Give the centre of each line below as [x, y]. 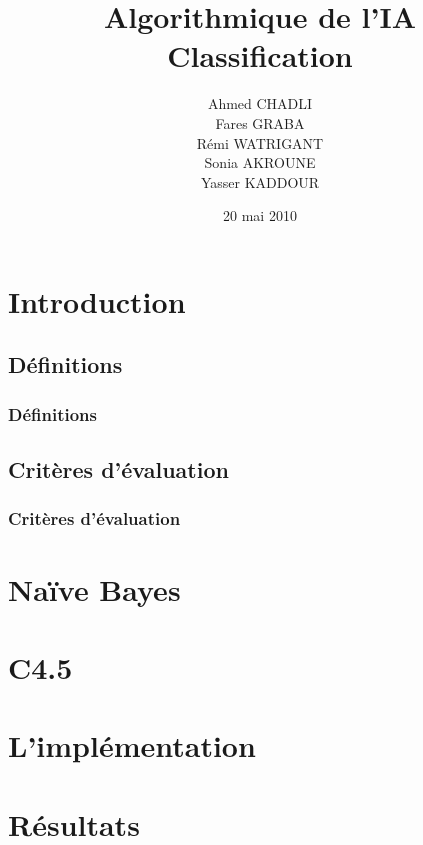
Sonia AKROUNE [260, 162]
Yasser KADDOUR [260, 181]
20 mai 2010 [260, 215]
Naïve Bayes [94, 588]
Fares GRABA [260, 122]
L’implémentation [132, 745]
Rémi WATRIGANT [260, 142]
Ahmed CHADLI [260, 103]
